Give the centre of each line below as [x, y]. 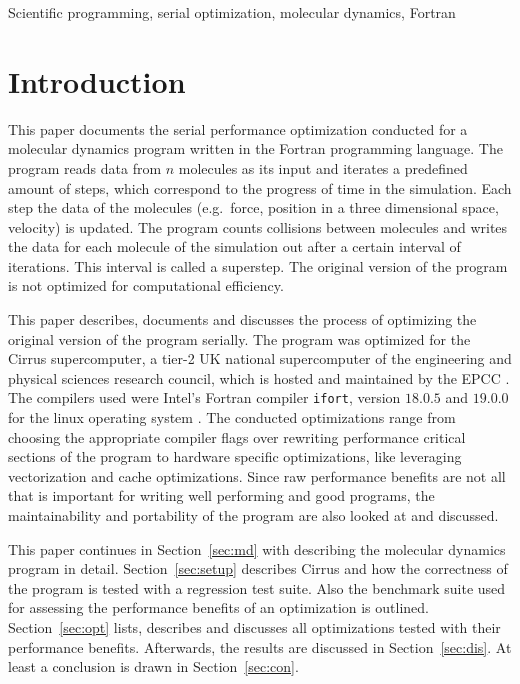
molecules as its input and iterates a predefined [323, 167]
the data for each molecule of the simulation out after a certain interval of [234, 246]
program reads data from [85, 167]
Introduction [97, 80]
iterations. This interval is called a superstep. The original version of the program [258, 265]
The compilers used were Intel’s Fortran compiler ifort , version [204, 397]
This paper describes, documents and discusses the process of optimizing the [242, 319]
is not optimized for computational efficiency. [146, 285]
